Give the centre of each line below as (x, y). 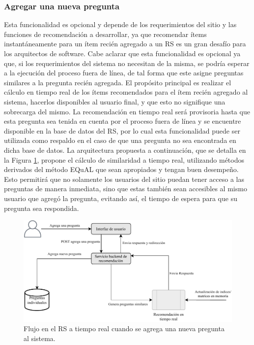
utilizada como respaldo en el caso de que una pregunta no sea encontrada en (120, 140)
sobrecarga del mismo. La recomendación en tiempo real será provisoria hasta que (127, 111)
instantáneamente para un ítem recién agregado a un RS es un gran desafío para (125, 44)
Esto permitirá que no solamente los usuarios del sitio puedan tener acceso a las (124, 179)
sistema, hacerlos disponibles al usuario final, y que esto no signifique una (115, 101)
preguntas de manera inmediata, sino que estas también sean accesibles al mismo (126, 189)
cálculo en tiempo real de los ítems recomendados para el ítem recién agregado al (126, 92)
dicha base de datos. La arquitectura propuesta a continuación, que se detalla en (125, 150)
